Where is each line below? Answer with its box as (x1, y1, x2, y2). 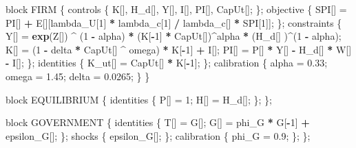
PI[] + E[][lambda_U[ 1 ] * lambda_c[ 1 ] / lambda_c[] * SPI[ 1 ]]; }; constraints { (6, 15, 342, 29)
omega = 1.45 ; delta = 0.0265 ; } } (6, 69, 150, 83)
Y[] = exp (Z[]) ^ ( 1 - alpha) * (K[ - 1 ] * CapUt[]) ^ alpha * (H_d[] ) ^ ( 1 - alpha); (6, 29, 342, 43)
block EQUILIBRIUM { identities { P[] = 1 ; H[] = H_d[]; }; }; (6, 92, 272, 106)
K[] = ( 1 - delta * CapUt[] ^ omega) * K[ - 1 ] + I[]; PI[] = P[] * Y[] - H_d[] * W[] (6, 42, 352, 56)
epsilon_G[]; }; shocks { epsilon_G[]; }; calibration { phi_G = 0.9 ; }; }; (6, 128, 311, 143)
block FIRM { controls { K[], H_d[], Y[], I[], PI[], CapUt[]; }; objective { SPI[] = (6, 2, 347, 16)
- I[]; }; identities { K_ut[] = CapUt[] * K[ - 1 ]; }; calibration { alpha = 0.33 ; (6, 56, 328, 70)
